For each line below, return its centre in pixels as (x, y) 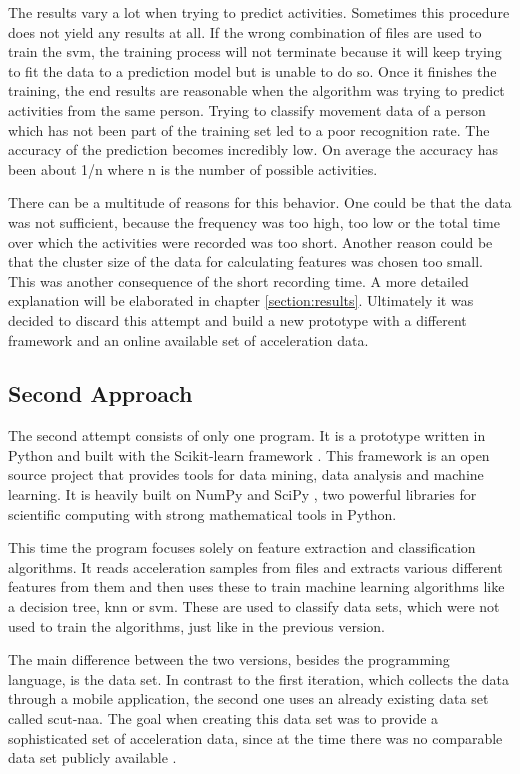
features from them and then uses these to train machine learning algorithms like (256, 586)
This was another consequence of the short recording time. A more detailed (238, 280)
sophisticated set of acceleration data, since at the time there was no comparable (255, 737)
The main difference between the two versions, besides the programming (229, 659)
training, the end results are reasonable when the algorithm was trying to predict (256, 90)
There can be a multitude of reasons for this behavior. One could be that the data (260, 202)
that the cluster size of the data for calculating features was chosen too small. (245, 261)
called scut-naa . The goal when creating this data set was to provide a (223, 718)
